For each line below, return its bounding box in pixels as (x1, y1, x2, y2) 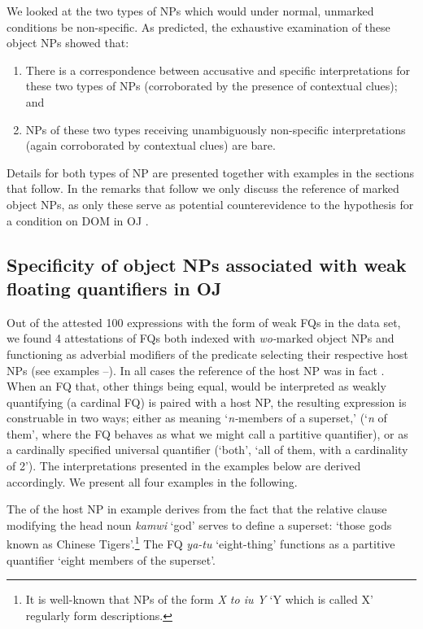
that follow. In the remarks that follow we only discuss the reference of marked (7, 180, 399, 197)
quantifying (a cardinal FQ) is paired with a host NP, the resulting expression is (7, 393, 407, 410)
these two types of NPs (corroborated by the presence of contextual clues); (25, 77, 398, 94)
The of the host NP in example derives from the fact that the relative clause (7, 500, 387, 518)
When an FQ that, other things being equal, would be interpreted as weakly (7, 378, 386, 395)
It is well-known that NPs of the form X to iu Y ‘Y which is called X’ (25, 591, 373, 608)
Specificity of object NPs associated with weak (7, 251, 407, 277)
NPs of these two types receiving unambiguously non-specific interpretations (25, 120, 406, 138)
